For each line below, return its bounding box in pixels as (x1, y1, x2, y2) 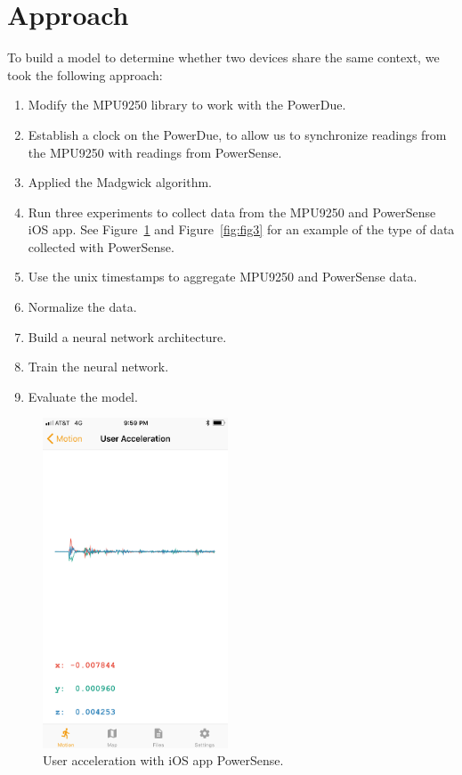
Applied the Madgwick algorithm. (28, 173, 212, 192)
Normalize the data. (28, 298, 137, 316)
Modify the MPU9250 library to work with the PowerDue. (28, 95, 346, 114)
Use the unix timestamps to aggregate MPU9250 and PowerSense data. (28, 267, 417, 286)
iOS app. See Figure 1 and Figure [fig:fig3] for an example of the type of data (28, 220, 455, 239)
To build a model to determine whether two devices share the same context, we (7, 48, 440, 67)
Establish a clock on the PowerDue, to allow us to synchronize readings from (28, 125, 447, 143)
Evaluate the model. (28, 387, 138, 405)
